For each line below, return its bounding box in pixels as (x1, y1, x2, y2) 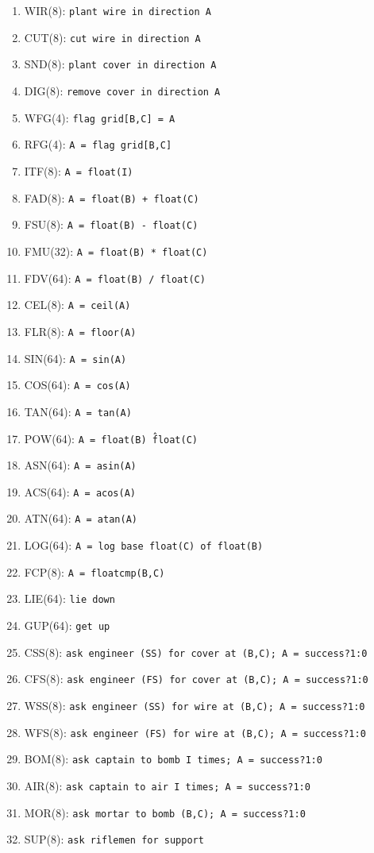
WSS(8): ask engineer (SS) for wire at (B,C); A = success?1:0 (24, 697, 365, 714)
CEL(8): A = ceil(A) (24, 296, 131, 313)
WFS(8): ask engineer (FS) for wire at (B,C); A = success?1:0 (24, 724, 366, 740)
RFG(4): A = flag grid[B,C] (24, 136, 172, 152)
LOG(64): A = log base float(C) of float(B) (24, 537, 264, 554)
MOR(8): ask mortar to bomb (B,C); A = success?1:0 (24, 804, 306, 820)
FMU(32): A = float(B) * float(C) (24, 242, 208, 259)
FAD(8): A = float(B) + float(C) (24, 189, 199, 206)
